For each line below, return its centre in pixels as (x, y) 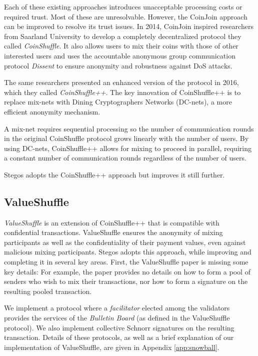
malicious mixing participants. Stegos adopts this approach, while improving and (128, 252)
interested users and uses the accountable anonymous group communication (120, 55)
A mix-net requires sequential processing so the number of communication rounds (129, 128)
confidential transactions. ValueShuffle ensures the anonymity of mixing (113, 232)
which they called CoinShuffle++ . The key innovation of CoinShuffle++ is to (122, 92)
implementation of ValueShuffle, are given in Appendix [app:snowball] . (112, 347)
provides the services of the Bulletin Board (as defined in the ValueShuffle (117, 318)
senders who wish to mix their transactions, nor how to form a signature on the (126, 281)
